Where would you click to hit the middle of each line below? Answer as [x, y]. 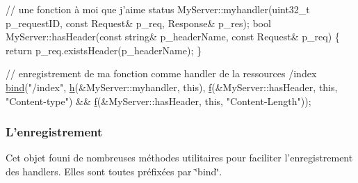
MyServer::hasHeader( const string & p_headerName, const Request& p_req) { [173, 37]
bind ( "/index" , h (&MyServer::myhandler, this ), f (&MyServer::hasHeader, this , [172, 87]
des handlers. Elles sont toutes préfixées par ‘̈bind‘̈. [114, 171]
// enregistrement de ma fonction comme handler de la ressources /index [161, 73]
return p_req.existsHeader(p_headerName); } [104, 50]
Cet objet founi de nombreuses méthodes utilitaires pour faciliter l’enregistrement [179, 158]
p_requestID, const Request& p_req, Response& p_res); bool [138, 23]
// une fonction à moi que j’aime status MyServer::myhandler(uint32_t [158, 9]
